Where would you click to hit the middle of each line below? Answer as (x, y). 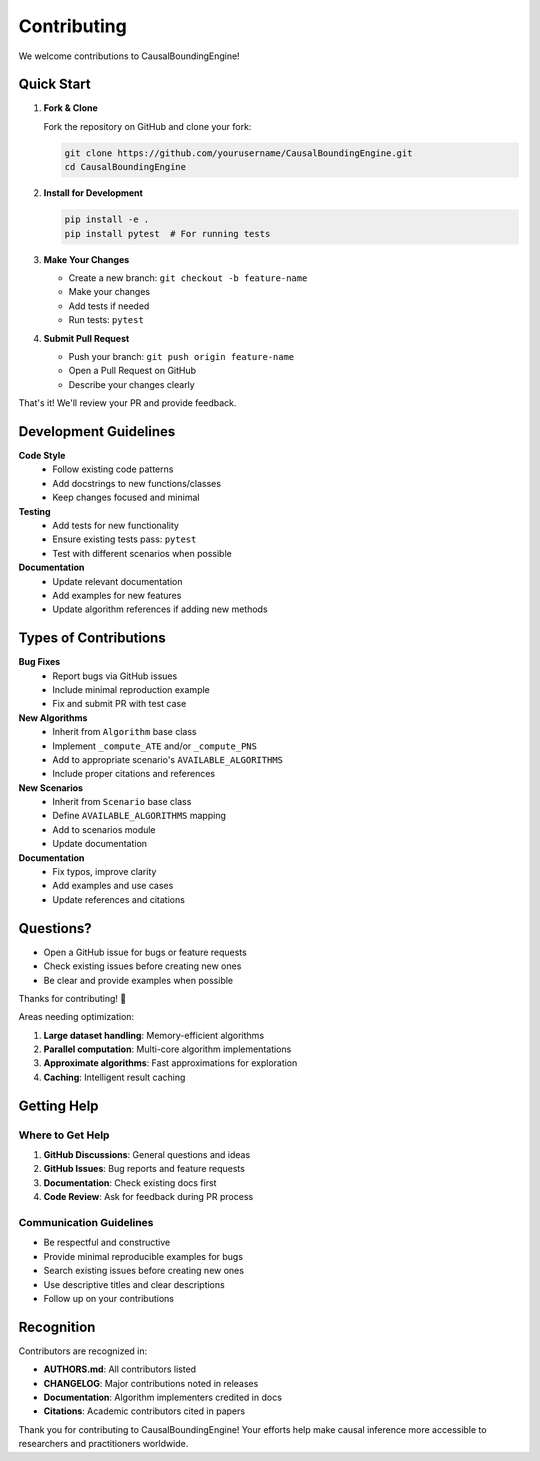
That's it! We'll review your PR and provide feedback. (127, 403)
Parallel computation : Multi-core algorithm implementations (167, 1049)
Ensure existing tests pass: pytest (124, 539)
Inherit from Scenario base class (122, 802)
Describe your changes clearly (131, 384)
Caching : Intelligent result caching (114, 1077)
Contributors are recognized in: (83, 1351)
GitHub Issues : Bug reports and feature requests (144, 1169)
